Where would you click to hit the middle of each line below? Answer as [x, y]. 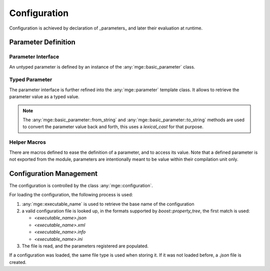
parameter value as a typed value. [44, 97]
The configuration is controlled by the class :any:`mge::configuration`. [81, 185]
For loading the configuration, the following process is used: [71, 195]
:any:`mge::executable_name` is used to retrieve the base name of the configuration [108, 204]
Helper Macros [27, 142]
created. [18, 262]
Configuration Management [53, 174]
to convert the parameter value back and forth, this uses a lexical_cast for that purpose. [113, 127]
